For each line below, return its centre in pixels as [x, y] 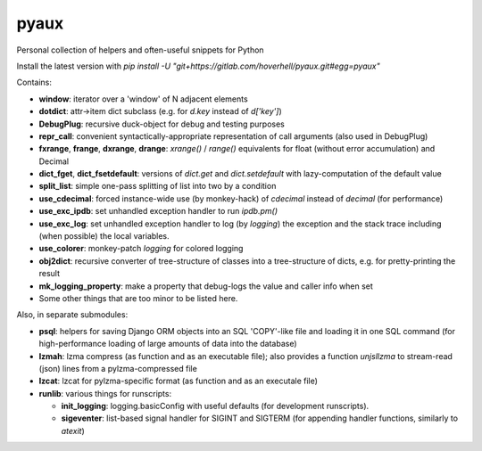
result [50, 274]
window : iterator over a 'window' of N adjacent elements [144, 99]
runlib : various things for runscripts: [105, 393]
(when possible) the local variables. [104, 236]
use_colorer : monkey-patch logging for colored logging [141, 249]
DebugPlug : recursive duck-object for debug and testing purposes [162, 124]
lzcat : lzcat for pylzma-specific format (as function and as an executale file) [179, 381]
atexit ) [73, 430]
